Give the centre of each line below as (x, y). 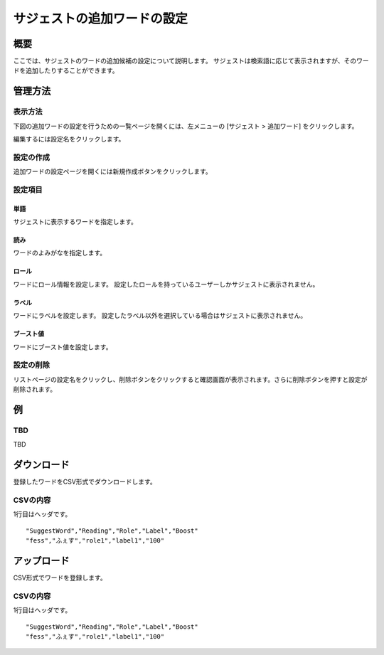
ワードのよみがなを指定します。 (60, 253)
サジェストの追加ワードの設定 (101, 18)
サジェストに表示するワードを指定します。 (75, 222)
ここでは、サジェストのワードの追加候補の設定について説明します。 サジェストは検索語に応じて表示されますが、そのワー (191, 61)
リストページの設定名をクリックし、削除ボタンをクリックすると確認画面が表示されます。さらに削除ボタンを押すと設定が (190, 379)
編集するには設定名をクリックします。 (69, 139)
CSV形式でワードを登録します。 (60, 578)
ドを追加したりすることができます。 (66, 70)
